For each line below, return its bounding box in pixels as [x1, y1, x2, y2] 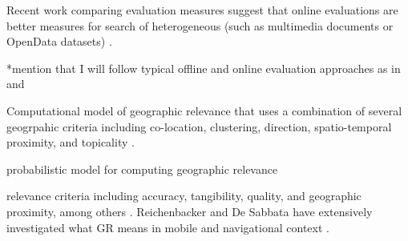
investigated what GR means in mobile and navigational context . [6, 219, 329, 235]
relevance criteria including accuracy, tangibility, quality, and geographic [6, 187, 362, 204]
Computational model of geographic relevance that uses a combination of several [6, 102, 402, 118]
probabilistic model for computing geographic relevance [6, 160, 278, 177]
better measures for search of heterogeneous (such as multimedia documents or [6, 17, 394, 34]
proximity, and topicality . [6, 134, 135, 151]
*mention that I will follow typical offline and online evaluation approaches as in [6, 59, 401, 76]
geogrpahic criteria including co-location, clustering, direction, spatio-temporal [6, 118, 392, 135]
